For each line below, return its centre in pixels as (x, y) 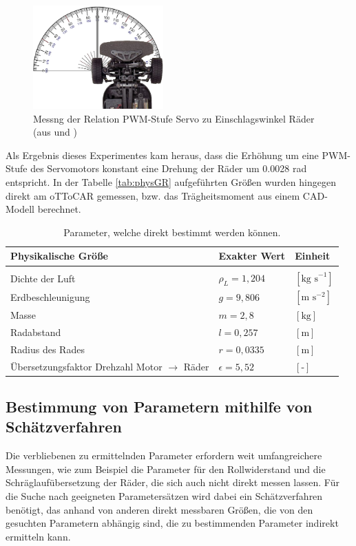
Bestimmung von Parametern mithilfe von (159, 407)
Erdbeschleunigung (50, 296)
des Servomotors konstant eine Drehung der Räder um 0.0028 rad (169, 168)
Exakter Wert (252, 256)
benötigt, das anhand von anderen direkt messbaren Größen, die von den (159, 509)
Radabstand (36, 332)
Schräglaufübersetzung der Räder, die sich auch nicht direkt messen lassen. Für (172, 482)
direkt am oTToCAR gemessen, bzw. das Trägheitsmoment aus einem (153, 195)
